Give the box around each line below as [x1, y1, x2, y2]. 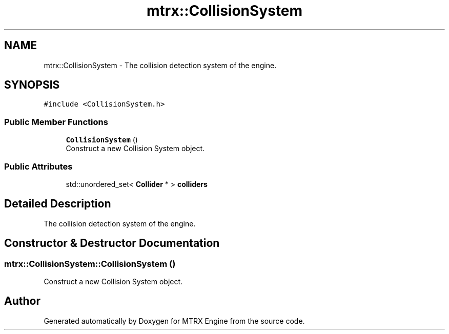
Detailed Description [4, 197, 111, 211]
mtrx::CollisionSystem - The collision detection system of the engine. [44, 60, 277, 70]
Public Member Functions [4, 116, 108, 127]
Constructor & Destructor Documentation [4, 237, 220, 250]
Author [4, 295, 40, 308]
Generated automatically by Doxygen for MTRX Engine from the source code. [44, 316, 305, 325]
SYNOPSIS [4, 78, 60, 92]
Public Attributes [4, 161, 73, 172]
